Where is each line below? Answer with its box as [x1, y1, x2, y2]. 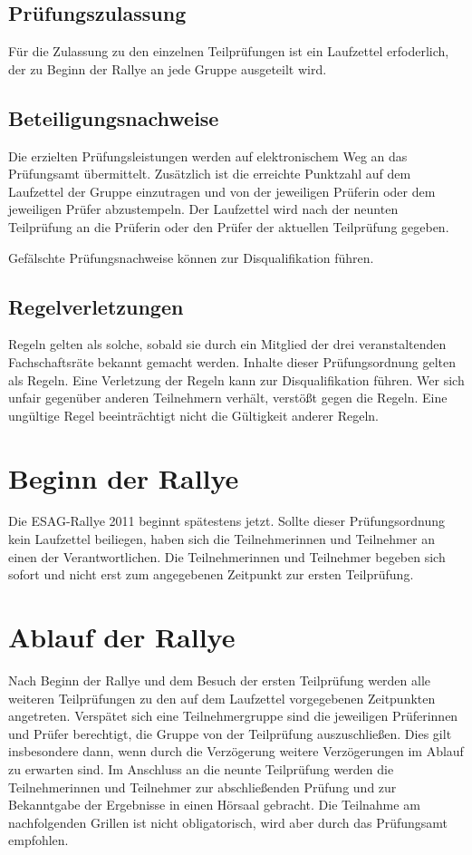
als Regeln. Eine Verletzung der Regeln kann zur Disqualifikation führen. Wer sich [8, 370, 465, 389]
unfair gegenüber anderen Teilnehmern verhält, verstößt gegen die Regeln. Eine [8, 388, 448, 407]
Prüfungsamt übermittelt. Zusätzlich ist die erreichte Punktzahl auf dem [8, 164, 411, 183]
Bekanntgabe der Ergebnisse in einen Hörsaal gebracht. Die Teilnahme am [8, 795, 420, 814]
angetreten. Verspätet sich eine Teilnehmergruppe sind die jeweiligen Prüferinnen [8, 706, 458, 725]
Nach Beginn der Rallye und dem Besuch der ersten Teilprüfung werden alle [8, 670, 431, 689]
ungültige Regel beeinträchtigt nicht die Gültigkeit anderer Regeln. [8, 405, 379, 424]
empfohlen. [8, 831, 69, 850]
